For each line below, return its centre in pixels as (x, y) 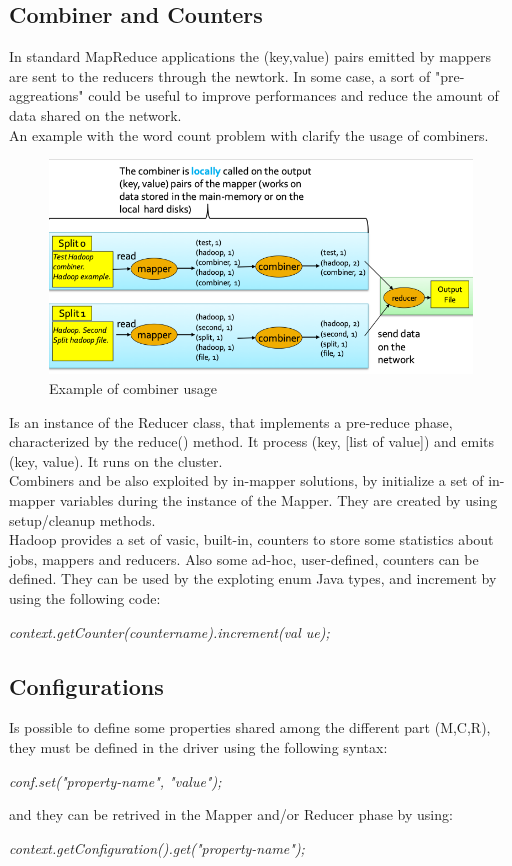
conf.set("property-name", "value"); (115, 780)
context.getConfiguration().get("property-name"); (157, 847)
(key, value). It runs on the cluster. (116, 460)
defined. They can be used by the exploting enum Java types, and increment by (253, 578)
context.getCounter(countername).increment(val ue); (169, 631)
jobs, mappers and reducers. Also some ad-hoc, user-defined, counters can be (244, 558)
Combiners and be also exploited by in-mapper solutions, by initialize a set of (246, 480)
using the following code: (85, 598)
